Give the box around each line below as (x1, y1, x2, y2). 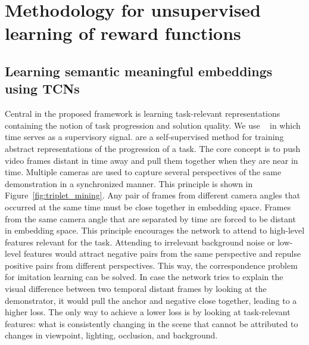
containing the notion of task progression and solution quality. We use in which (5, 119, 301, 131)
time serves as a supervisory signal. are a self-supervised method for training (5, 130, 284, 143)
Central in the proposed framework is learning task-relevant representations (5, 107, 280, 120)
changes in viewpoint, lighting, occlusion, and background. (5, 329, 218, 341)
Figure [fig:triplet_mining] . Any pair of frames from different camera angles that (5, 189, 301, 201)
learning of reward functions (5, 21, 241, 45)
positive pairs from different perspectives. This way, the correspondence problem (5, 259, 298, 271)
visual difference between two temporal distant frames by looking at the (5, 282, 267, 295)
